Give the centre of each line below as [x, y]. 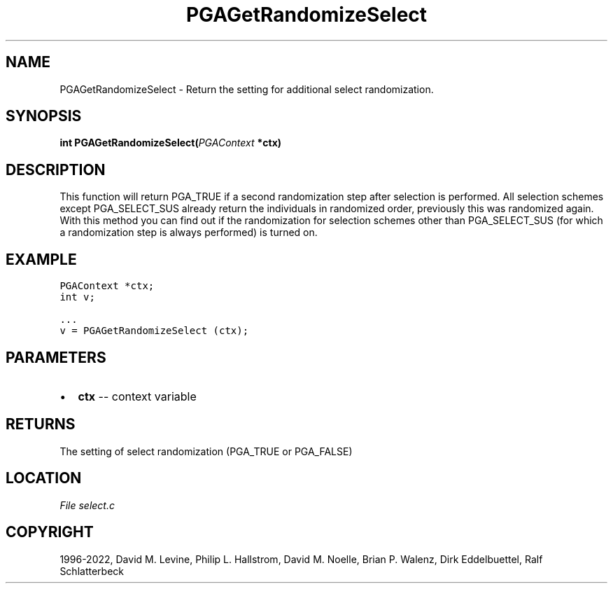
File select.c [87, 505]
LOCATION [44, 478]
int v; [77, 297]
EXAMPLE [41, 259]
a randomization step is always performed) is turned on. [189, 233]
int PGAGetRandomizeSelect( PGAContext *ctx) [171, 143]
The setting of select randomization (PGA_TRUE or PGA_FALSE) [206, 451]
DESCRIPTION [56, 169]
